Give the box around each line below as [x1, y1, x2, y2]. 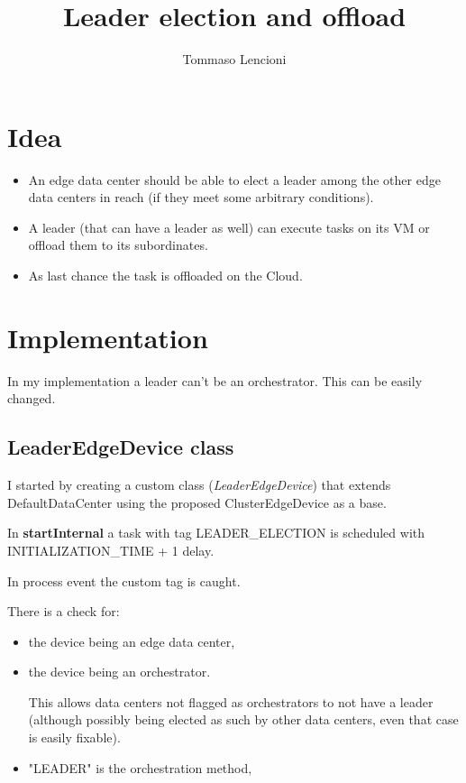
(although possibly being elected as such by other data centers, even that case [28, 710, 459, 729]
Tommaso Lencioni [182, 50, 287, 69]
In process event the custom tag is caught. [7, 571, 241, 590]
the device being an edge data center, [28, 631, 235, 650]
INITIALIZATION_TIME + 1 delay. [7, 540, 215, 559]
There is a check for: [7, 602, 120, 621]
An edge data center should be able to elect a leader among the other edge [28, 170, 441, 189]
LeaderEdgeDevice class [7, 433, 234, 461]
